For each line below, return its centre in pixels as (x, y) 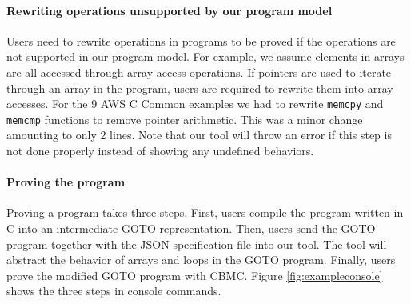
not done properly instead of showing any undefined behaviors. (160, 151)
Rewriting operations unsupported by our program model (170, 10)
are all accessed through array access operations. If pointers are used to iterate (199, 72)
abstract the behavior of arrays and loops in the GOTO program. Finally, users (201, 260)
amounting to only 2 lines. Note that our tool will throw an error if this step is (199, 135)
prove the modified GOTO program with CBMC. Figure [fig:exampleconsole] (195, 275)
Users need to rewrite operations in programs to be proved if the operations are (201, 40)
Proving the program (66, 182)
